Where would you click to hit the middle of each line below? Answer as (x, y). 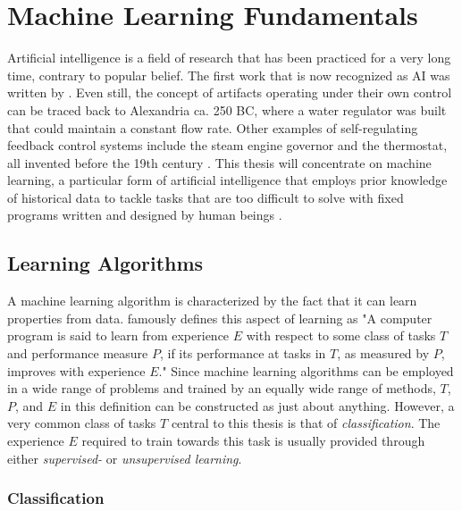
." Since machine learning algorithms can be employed (306, 370)
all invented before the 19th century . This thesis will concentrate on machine (219, 162)
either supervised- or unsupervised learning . (125, 458)
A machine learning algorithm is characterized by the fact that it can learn (212, 301)
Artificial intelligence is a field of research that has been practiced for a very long (229, 58)
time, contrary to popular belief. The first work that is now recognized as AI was (229, 75)
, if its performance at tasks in (243, 353)
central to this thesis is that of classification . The (306, 423)
